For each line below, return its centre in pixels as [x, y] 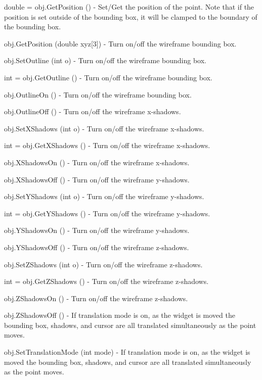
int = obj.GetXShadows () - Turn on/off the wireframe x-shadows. [107, 145]
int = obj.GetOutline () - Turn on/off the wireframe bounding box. [108, 77]
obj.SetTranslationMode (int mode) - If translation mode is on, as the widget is [127, 352]
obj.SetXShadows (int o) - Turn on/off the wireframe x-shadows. [104, 128]
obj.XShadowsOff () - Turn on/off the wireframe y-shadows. [97, 179]
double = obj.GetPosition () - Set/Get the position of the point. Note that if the [129, 7]
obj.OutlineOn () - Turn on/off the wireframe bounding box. [98, 94]
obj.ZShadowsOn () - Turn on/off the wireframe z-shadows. [96, 298]
